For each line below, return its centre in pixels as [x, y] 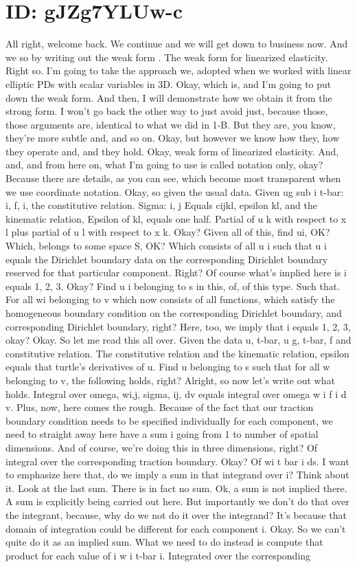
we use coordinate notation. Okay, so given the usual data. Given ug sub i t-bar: [175, 191]
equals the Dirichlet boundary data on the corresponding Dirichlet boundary [167, 259]
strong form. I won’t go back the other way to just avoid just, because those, [167, 111]
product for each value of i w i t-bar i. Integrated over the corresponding [158, 555]
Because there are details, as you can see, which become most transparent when [173, 178]
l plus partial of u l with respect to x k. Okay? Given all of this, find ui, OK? [168, 232]
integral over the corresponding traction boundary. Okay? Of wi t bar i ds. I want [177, 461]
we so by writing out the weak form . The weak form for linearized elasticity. [167, 57]
